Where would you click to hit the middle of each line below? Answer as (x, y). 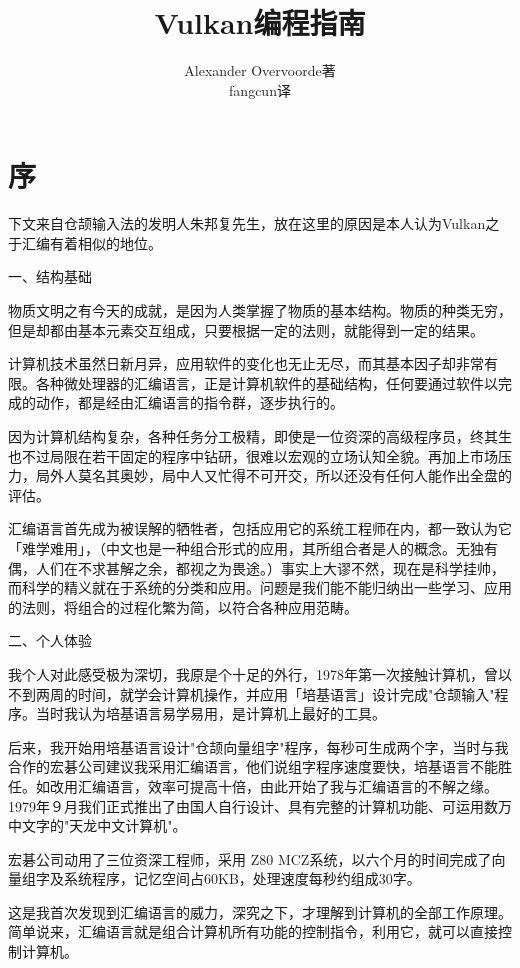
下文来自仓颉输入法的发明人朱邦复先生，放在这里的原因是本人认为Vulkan (247, 223)
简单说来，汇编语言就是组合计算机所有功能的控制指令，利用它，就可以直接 (253, 931)
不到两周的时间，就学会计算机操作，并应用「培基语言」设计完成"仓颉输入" (251, 693)
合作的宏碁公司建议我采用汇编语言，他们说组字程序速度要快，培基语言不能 (253, 766)
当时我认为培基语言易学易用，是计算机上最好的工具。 (210, 713)
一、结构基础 (50, 276)
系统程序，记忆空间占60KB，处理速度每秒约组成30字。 (242, 878)
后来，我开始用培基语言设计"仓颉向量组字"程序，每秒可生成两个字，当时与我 (258, 746)
